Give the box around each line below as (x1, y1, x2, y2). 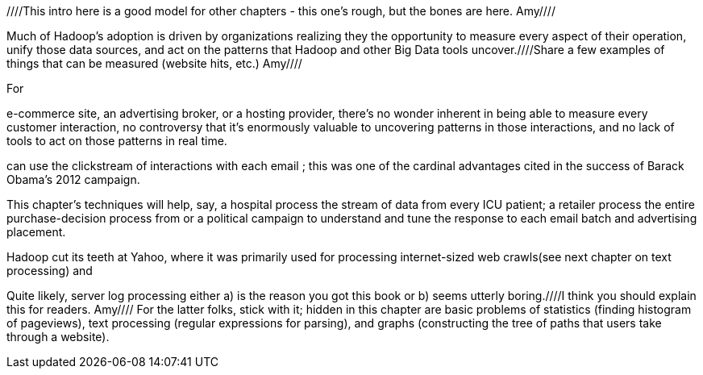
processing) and (6, 264, 93, 277)
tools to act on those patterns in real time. (6, 134, 227, 148)
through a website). (6, 330, 110, 344)
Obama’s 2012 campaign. (6, 173, 140, 186)
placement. (6, 225, 66, 239)
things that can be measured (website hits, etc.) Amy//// (6, 56, 302, 70)
